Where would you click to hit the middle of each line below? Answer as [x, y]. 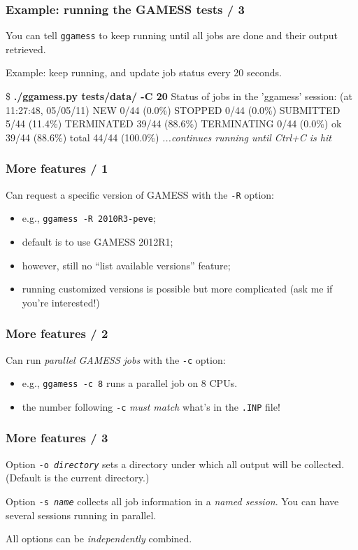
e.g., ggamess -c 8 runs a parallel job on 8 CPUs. [130, 383]
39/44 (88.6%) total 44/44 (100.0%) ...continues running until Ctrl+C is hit [169, 137]
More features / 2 [57, 333]
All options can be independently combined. [99, 538]
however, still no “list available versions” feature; [126, 265]
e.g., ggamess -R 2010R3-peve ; [89, 218]
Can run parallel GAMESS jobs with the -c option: [116, 359]
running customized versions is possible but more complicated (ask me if [177, 289]
